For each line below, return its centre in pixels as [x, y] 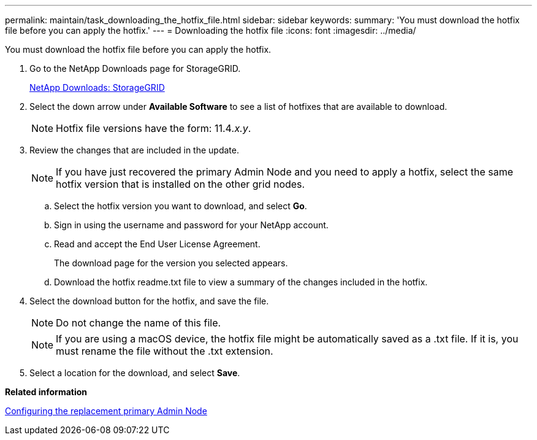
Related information [46, 392]
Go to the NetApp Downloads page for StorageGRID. [135, 68]
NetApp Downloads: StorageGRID [97, 87]
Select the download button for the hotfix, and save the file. [149, 301]
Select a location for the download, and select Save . [135, 373]
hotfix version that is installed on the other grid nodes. [181, 184]
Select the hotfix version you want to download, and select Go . [181, 206]
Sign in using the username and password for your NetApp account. [191, 225]
